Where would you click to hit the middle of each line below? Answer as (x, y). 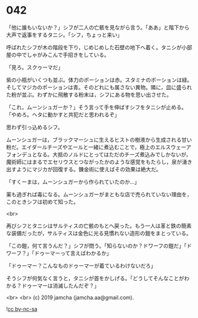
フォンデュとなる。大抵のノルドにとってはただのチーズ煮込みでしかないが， (99, 154)
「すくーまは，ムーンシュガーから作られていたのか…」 (73, 181)
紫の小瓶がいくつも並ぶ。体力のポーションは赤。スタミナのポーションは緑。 (99, 80)
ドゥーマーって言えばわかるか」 (73, 253)
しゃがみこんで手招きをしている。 (68, 54)
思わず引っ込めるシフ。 (35, 127)
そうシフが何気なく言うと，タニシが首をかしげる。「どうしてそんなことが (95, 278)
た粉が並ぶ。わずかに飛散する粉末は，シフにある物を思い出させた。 (89, 95)
